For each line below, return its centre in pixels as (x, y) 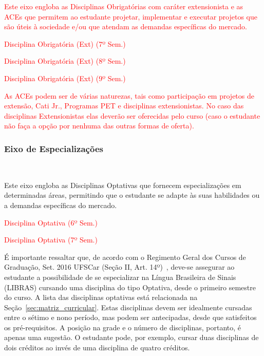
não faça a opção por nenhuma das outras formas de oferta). (99, 126)
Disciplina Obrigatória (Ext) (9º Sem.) (65, 78)
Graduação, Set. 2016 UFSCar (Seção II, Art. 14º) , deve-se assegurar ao (119, 267)
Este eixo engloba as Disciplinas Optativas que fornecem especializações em (123, 185)
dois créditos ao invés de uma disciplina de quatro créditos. (97, 348)
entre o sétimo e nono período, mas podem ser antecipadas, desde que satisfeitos (130, 317)
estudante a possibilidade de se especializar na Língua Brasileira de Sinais (120, 277)
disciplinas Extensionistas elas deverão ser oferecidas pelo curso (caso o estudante (132, 115)
